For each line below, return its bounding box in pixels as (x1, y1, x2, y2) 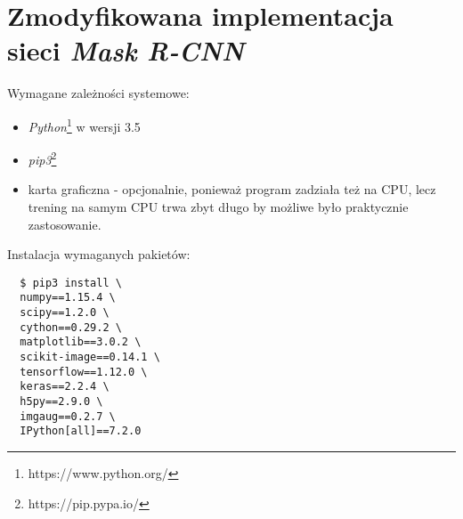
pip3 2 (28, 148, 57, 168)
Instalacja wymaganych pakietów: (7, 245, 191, 264)
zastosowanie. (28, 215, 102, 233)
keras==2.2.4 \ (20, 380, 110, 393)
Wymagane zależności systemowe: (7, 84, 190, 102)
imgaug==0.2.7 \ (20, 410, 116, 423)
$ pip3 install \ (20, 276, 122, 289)
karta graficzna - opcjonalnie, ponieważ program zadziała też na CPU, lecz (28, 180, 436, 199)
